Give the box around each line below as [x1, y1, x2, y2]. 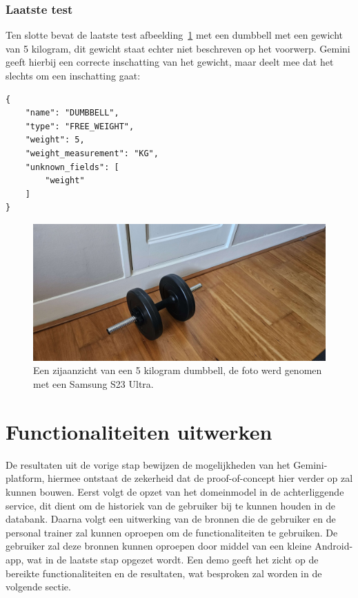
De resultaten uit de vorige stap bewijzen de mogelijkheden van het [6, 457, 290, 471]
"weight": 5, [25, 135, 85, 145]
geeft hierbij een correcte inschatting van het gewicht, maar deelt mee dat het [6, 55, 334, 69]
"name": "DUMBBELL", [25, 108, 119, 118]
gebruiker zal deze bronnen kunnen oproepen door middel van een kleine [6, 539, 312, 553]
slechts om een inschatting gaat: [6, 68, 141, 82]
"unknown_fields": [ [25, 162, 119, 172]
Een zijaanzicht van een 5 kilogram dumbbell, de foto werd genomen [33, 363, 322, 377]
